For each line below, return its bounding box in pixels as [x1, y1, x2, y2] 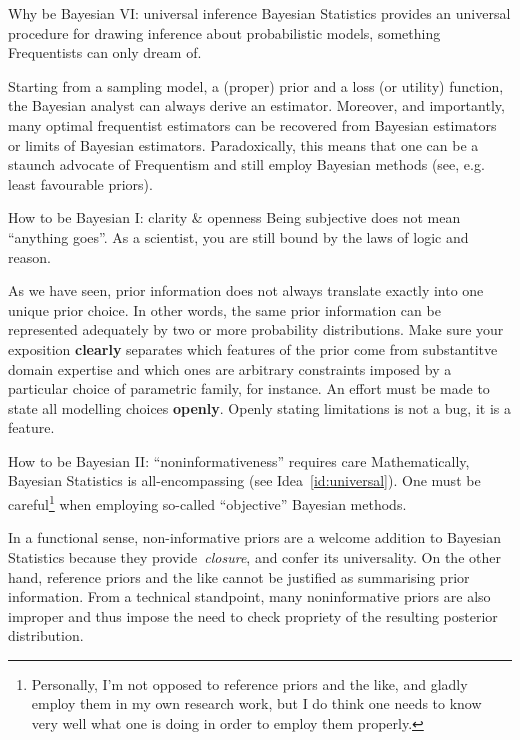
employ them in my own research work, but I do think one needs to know [31, 693, 482, 714]
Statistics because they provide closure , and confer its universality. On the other [8, 546, 501, 567]
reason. [8, 246, 51, 267]
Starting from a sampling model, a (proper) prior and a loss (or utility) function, [8, 75, 504, 96]
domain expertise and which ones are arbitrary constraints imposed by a [8, 358, 452, 379]
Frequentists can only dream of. [8, 42, 202, 63]
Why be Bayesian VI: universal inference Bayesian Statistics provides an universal [8, 3, 511, 23]
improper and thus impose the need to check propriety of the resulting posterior [8, 605, 498, 626]
